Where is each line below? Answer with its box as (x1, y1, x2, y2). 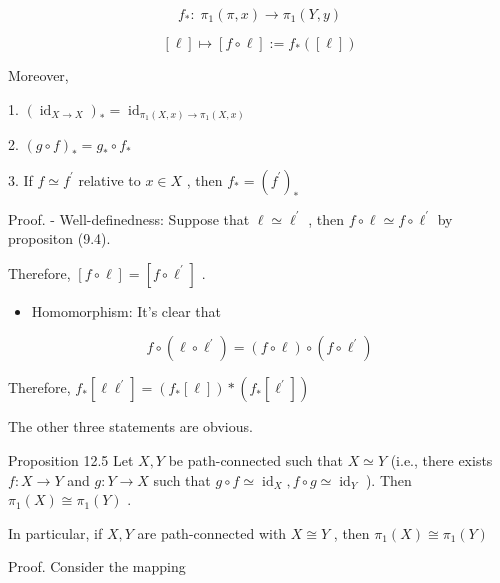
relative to (78, 169, 141, 190)
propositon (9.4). (8, 228, 111, 249)
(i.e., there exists (390, 450, 493, 471)
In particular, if (8, 522, 103, 543)
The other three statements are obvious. (8, 416, 253, 437)
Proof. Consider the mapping (8, 556, 186, 577)
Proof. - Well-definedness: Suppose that (8, 208, 250, 229)
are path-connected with (137, 522, 287, 543)
